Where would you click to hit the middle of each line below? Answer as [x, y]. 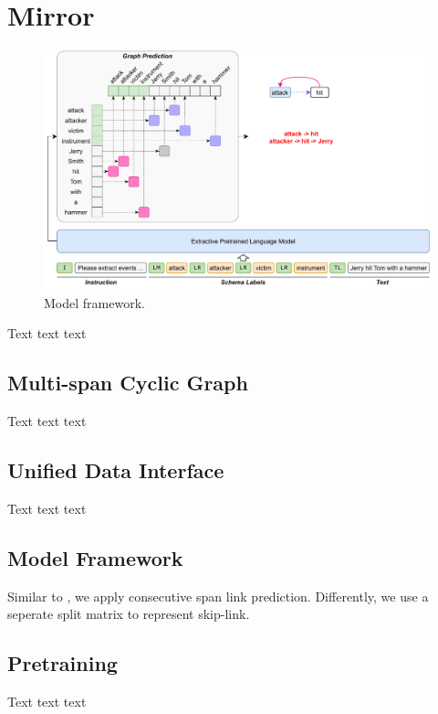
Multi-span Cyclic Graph [128, 383]
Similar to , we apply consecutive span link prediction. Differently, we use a [218, 596]
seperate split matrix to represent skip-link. [129, 614]
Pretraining [63, 663]
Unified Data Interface [116, 470]
